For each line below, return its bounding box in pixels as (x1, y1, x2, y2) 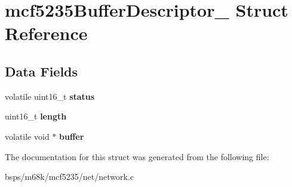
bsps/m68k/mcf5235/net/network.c (5, 170, 134, 183)
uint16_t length (5, 110, 67, 122)
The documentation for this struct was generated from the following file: (5, 150, 269, 163)
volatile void (5, 130, 50, 142)
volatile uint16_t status (5, 90, 95, 102)
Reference (5, 21, 88, 45)
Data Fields (5, 62, 78, 80)
